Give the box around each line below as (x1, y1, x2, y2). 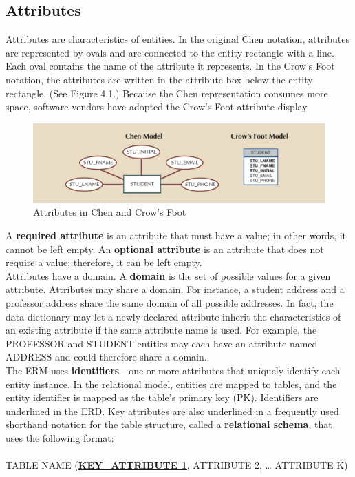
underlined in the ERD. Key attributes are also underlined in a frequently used (6, 403, 339, 418)
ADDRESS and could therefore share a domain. (6, 349, 207, 364)
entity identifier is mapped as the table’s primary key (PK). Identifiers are (6, 390, 319, 405)
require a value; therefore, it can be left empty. (6, 255, 202, 270)
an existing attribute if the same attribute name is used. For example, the (6, 323, 317, 337)
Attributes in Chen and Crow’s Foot (33, 205, 186, 219)
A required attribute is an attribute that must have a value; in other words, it (6, 228, 347, 243)
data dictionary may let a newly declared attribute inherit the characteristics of (6, 309, 341, 323)
